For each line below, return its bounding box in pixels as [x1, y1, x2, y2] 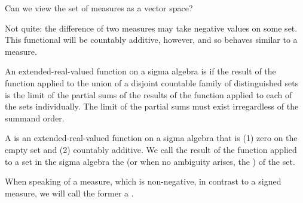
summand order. [5, 111, 65, 124]
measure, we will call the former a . [5, 186, 134, 199]
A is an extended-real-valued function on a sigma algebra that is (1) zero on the [5, 132, 298, 144]
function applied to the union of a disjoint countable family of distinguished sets [5, 76, 299, 89]
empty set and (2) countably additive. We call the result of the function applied [5, 143, 297, 155]
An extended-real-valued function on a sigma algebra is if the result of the [5, 65, 276, 77]
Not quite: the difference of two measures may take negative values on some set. [5, 21, 298, 34]
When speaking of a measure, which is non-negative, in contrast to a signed [5, 175, 281, 188]
